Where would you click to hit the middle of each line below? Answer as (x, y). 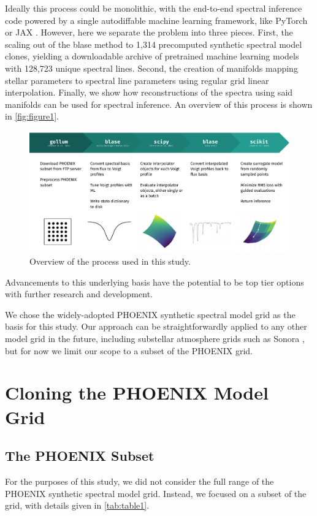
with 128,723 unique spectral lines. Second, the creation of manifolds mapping (151, 68)
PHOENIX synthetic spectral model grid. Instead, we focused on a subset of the (156, 493)
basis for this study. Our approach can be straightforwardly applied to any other (156, 326)
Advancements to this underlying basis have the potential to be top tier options (155, 282)
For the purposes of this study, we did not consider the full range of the (139, 481)
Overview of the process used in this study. (110, 261)
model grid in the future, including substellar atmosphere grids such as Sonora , (155, 339)
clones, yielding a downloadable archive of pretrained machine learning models (152, 56)
